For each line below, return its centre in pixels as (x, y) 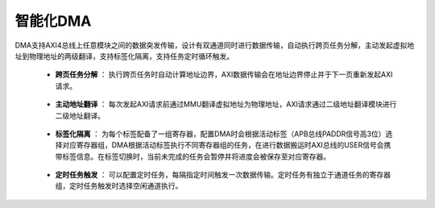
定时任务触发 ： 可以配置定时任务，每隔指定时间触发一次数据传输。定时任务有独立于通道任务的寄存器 (223, 175)
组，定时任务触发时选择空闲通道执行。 (119, 186)
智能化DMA (53, 21)
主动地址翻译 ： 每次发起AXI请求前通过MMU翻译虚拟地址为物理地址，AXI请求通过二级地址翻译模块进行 (226, 104)
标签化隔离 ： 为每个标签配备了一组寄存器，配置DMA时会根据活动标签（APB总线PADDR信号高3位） (220, 134)
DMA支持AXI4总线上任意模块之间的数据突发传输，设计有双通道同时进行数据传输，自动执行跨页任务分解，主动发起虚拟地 (215, 45)
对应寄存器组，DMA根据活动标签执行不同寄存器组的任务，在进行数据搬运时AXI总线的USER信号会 (223, 145)
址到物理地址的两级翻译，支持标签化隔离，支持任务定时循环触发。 (124, 56)
